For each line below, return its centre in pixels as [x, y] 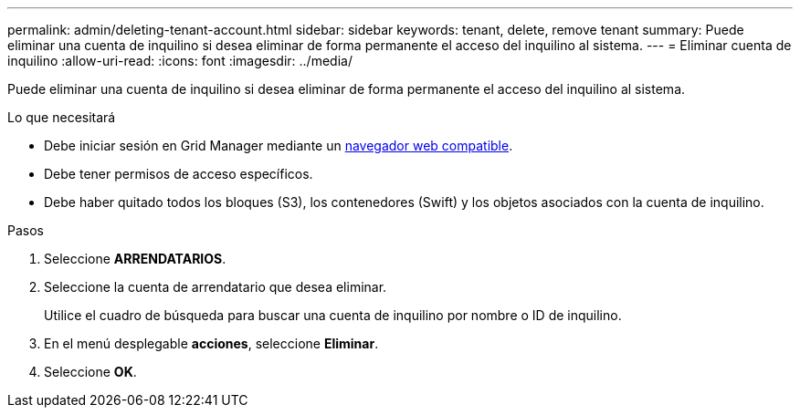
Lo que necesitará [62, 117]
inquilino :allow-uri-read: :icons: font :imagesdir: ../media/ [180, 61]
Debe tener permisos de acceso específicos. [179, 174]
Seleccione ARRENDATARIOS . [135, 259]
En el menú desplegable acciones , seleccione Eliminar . [211, 343]
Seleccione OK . [90, 372]
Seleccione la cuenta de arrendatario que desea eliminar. [216, 287]
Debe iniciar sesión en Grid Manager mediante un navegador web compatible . [279, 145]
